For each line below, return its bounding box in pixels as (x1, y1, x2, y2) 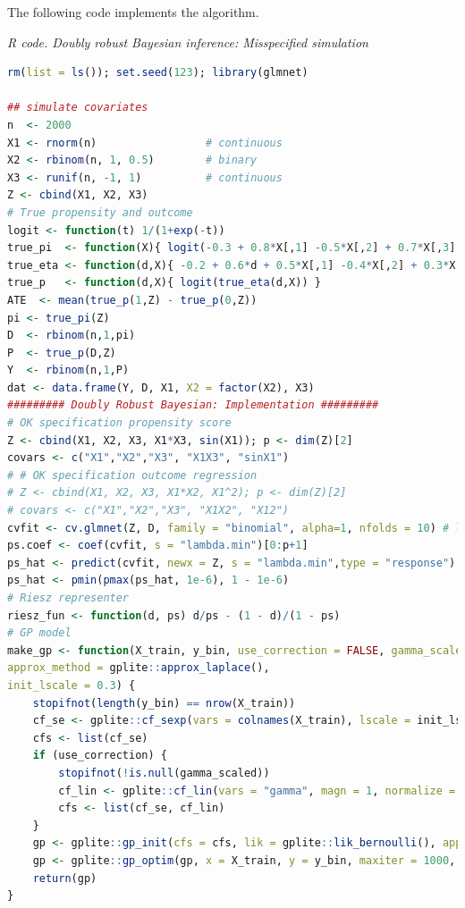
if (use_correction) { (32, 749, 167, 762)
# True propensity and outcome (7, 206, 193, 219)
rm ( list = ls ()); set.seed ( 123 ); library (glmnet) (7, 66, 309, 80)
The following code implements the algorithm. (7, 3, 259, 21)
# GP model (7, 626, 72, 640)
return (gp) (32, 871, 97, 885)
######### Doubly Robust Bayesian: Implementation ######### (7, 399, 379, 412)
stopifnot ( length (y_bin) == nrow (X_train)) (32, 696, 296, 710)
